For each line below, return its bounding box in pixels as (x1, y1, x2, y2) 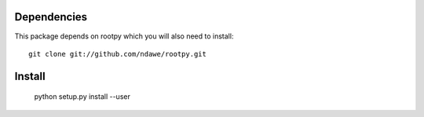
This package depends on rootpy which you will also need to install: (14, 31, 234, 41)
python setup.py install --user (34, 92, 131, 101)
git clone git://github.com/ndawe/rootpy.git (28, 49, 207, 58)
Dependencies (14, 10, 88, 24)
